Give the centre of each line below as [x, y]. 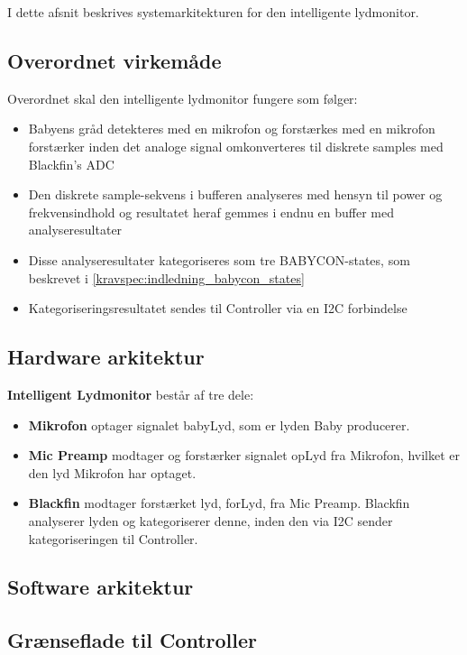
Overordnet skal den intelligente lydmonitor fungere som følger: [183, 98]
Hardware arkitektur [106, 357]
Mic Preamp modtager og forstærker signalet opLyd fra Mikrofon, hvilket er [244, 455]
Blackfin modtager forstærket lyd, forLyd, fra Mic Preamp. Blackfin [219, 503]
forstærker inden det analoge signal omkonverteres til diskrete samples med [236, 146]
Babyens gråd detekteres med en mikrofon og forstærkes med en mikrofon [232, 129]
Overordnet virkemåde [114, 60]
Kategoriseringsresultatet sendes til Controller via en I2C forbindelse [218, 308]
